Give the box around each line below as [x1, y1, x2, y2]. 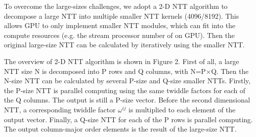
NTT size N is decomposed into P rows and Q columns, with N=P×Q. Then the [4, 66, 249, 76]
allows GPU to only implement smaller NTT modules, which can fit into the [4, 20, 235, 31]
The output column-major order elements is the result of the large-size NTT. [4, 124, 237, 134]
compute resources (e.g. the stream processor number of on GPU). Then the [4, 30, 235, 40]
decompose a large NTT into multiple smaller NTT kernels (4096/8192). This [4, 10, 239, 21]
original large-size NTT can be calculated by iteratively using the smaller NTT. [4, 39, 245, 50]
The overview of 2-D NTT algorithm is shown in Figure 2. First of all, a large [4, 56, 239, 66]
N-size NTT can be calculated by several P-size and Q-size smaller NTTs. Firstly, [4, 75, 251, 86]
